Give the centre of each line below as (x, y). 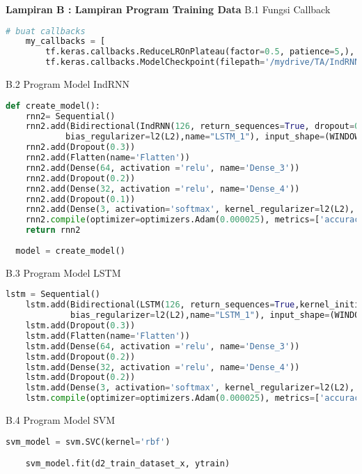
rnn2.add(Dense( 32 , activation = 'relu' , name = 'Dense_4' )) (163, 189)
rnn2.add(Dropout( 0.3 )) (80, 147)
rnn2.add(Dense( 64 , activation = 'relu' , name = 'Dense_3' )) (163, 168)
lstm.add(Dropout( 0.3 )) (80, 326)
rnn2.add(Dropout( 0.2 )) (80, 178)
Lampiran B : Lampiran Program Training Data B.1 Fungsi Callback (168, 9)
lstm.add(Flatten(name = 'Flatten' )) (108, 336)
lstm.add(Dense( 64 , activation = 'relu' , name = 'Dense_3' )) (163, 346)
